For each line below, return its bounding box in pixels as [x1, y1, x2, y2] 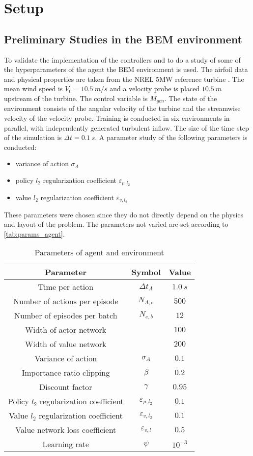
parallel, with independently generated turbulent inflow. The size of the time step [4, 122, 249, 133]
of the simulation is [4, 132, 62, 142]
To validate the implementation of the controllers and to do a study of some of [4, 54, 241, 65]
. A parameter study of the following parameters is [95, 132, 248, 142]
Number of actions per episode [13, 295, 118, 307]
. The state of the [164, 93, 217, 103]
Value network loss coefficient [15, 424, 116, 436]
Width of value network [25, 338, 107, 350]
